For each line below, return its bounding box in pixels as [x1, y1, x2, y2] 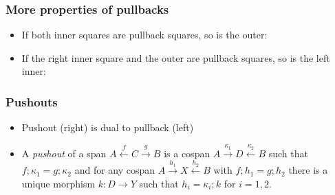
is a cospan [164, 146, 210, 160]
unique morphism [21, 176, 96, 190]
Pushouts [6, 93, 58, 110]
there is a [288, 163, 328, 177]
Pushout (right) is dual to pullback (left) [21, 120, 194, 135]
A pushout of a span [21, 146, 107, 160]
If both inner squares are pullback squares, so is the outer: [21, 27, 268, 42]
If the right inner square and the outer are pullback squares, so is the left [21, 50, 330, 65]
